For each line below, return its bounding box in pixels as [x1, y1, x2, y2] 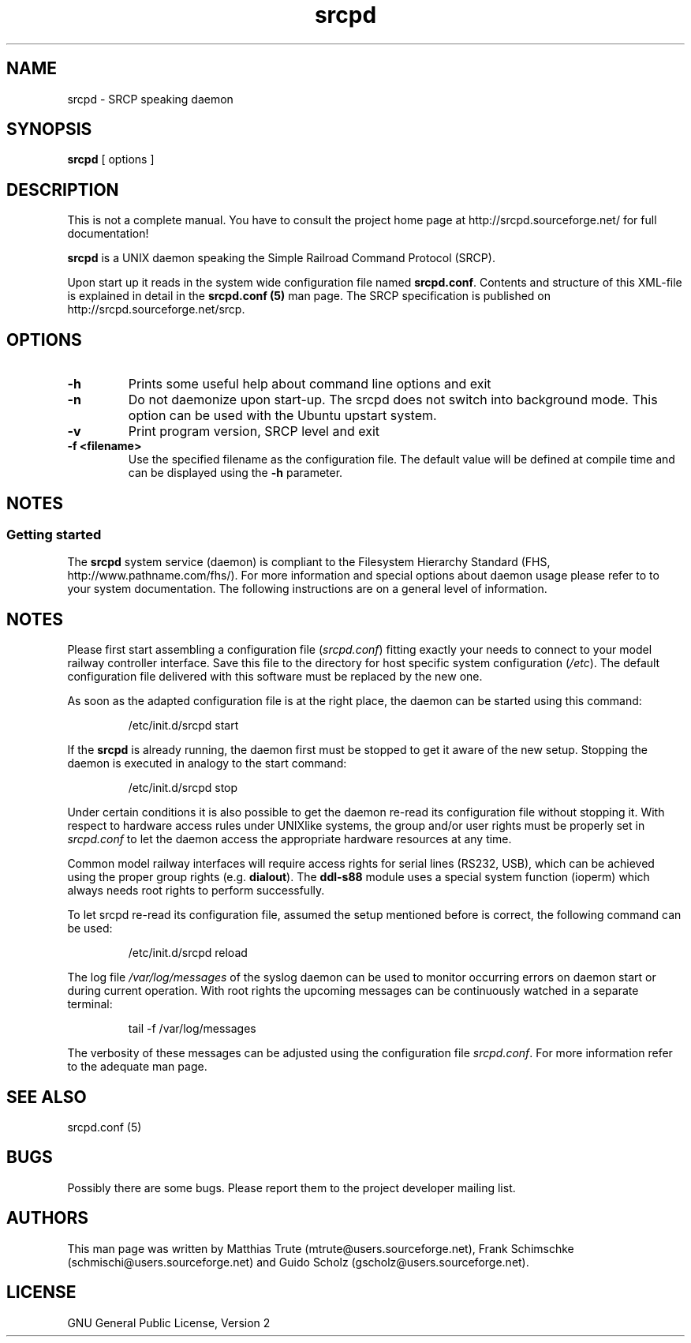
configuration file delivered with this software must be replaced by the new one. [67, 670, 483, 684]
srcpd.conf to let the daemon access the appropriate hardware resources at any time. [67, 832, 512, 846]
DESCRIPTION [6, 179, 119, 200]
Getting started [6, 526, 102, 542]
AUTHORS [6, 1208, 89, 1229]
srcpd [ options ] [67, 152, 155, 167]
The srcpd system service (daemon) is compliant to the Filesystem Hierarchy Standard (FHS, [67, 555, 551, 569]
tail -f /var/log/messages [128, 1022, 256, 1036]
